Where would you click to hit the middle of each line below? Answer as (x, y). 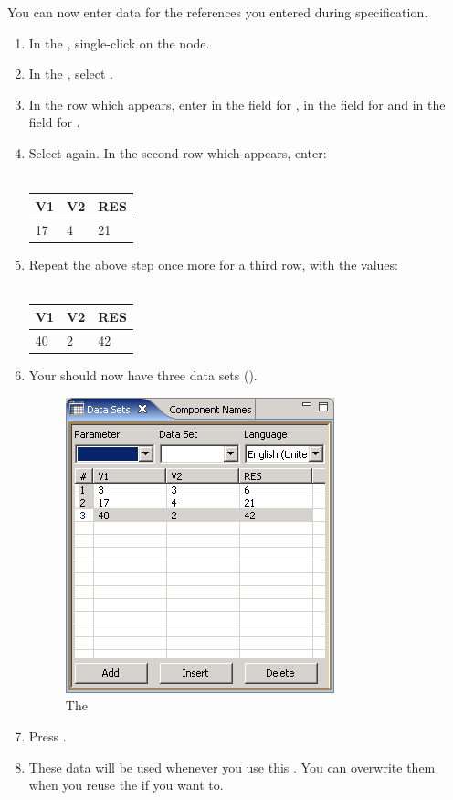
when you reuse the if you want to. (126, 785)
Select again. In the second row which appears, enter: (178, 152)
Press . (47, 736)
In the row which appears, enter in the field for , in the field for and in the (237, 104)
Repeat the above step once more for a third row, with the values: (213, 264)
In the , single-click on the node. (119, 43)
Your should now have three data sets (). (143, 375)
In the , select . (71, 74)
